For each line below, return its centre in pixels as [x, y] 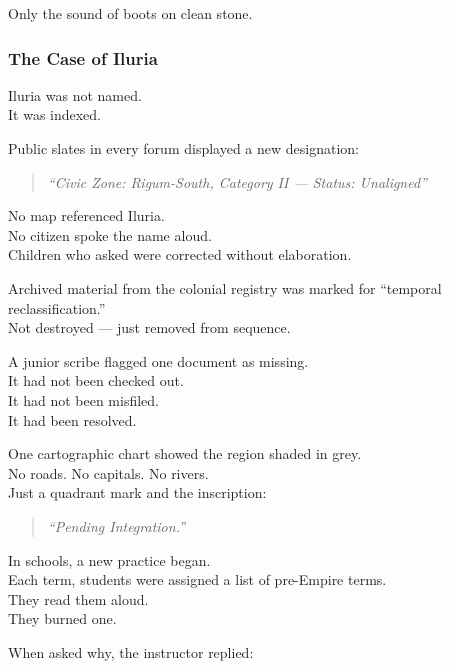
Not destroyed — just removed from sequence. [149, 327]
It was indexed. [55, 114]
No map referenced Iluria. [86, 215]
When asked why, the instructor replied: [131, 651]
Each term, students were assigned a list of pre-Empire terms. [197, 579]
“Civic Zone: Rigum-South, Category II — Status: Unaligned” [237, 181]
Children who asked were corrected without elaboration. [180, 254]
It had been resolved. [72, 419]
